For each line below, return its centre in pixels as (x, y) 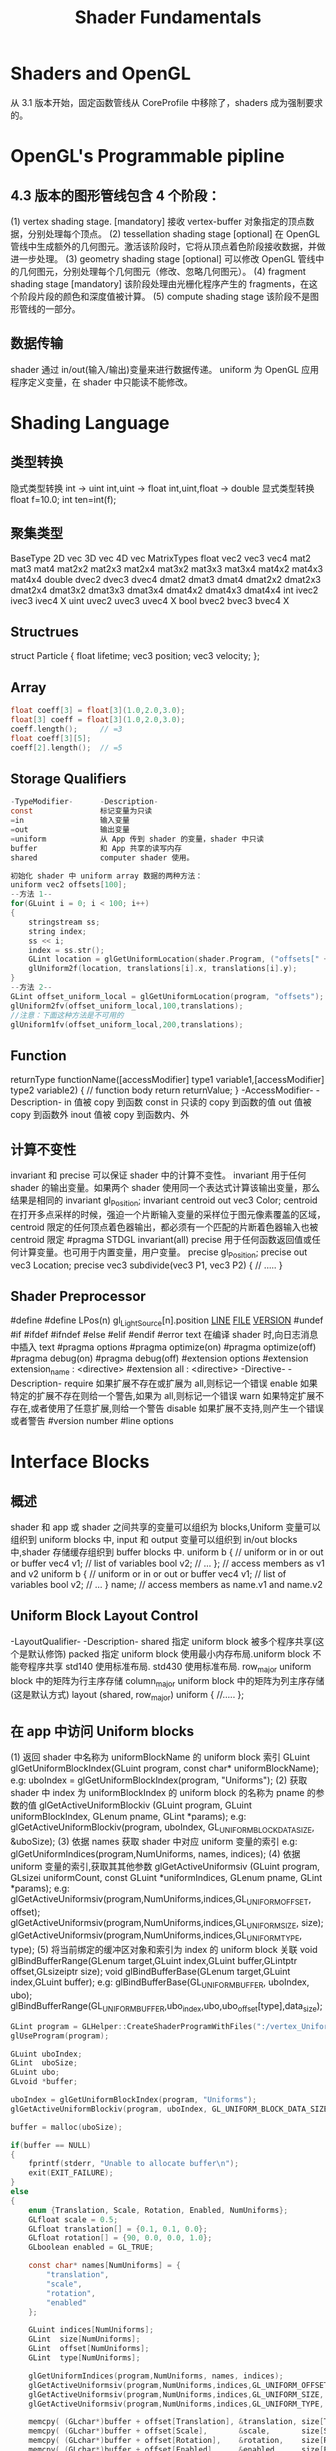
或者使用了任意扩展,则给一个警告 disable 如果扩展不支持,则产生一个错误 (177, 1408)
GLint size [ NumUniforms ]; (84, 2339)
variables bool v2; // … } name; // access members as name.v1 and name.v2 (166, 1584)
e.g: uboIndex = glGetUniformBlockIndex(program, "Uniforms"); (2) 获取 (159, 1780)
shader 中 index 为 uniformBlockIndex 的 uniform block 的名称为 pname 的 (163, 1793)
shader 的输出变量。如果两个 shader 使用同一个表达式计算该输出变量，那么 (165, 1187)
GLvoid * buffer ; (44, 2082)
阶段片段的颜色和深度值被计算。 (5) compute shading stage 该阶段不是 (164, 296)
